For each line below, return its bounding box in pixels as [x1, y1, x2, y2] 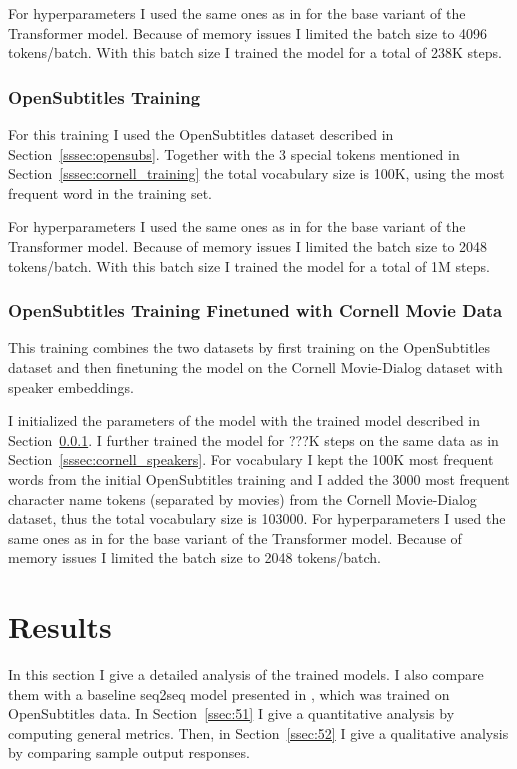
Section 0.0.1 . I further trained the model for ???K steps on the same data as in [8, 429, 499, 450]
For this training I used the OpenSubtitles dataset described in [8, 124, 394, 144]
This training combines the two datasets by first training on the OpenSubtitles [8, 337, 491, 358]
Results [8, 606, 112, 647]
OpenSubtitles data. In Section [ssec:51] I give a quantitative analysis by [8, 703, 455, 724]
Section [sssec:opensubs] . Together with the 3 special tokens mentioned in [8, 143, 460, 164]
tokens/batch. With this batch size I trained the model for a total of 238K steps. [8, 42, 502, 63]
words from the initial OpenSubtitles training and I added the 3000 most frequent [8, 468, 510, 489]
